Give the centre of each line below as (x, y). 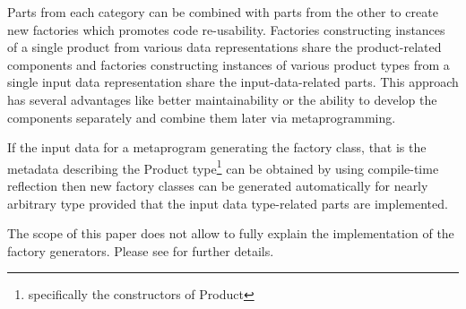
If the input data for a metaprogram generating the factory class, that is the (217, 147)
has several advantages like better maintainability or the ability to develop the (222, 99)
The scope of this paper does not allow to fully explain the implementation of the (231, 233)
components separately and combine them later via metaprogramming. (202, 117)
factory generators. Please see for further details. (141, 250)
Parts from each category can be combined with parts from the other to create (223, 12)
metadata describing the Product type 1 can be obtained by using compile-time (223, 167)
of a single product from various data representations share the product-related (224, 47)
